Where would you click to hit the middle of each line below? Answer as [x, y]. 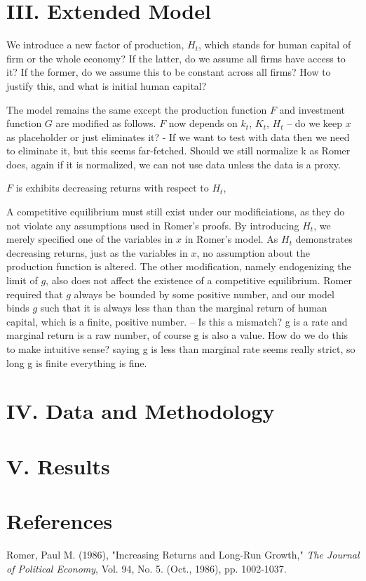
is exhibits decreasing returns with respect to [112, 188]
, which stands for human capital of [274, 45]
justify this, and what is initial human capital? [107, 85]
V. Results [58, 466]
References [60, 521]
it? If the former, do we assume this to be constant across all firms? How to [169, 72]
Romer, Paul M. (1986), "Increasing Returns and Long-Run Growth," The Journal [183, 555]
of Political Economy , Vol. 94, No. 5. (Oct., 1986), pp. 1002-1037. [147, 568]
